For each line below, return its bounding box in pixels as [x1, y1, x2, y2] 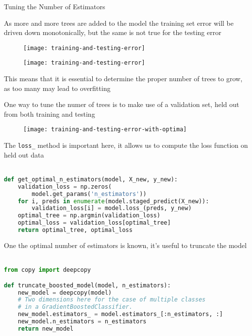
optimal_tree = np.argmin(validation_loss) [17, 212, 161, 219]
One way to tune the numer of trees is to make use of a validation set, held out [4, 99, 239, 109]
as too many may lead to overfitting [4, 83, 111, 93]
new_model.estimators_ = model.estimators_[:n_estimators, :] [17, 311, 223, 318]
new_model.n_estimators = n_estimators [17, 318, 147, 325]
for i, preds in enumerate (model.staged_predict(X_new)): [17, 197, 209, 205]
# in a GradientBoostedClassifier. [17, 303, 133, 311]
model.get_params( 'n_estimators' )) [32, 190, 147, 197]
